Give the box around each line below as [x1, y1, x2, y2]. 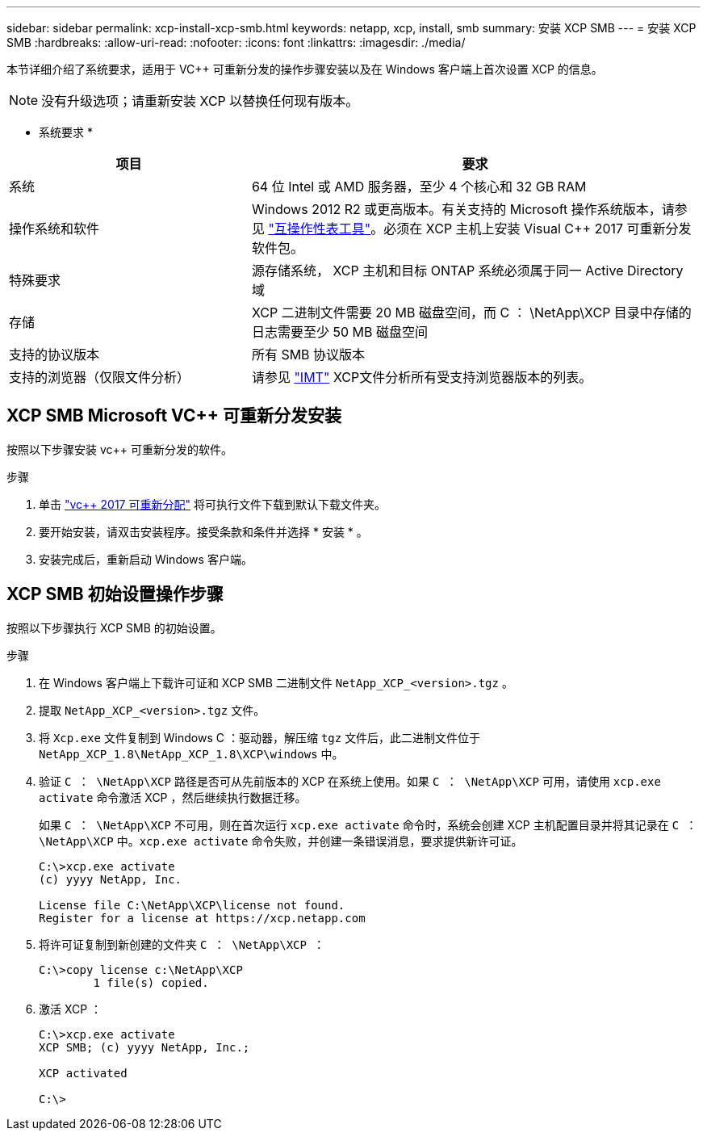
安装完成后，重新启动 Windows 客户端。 [39, 552, 253, 566]
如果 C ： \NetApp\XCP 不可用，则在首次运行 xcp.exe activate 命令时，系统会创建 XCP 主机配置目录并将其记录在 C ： [39, 817, 697, 832]
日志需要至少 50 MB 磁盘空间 [251, 324, 428, 340]
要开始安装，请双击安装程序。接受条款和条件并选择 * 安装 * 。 [39, 524, 368, 539]
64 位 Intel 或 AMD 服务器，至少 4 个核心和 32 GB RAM [251, 178, 587, 195]
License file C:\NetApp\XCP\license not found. [39, 898, 345, 912]
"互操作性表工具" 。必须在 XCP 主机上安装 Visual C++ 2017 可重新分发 [268, 220, 692, 237]
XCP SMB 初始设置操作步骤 [6, 584, 224, 605]
